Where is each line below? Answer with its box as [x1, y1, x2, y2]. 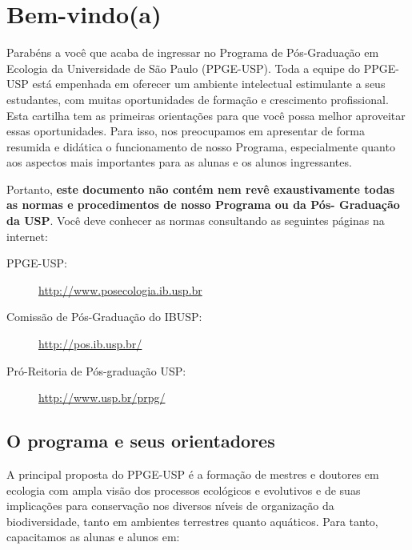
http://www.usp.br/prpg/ [38, 389, 166, 406]
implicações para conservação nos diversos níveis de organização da [6, 497, 334, 514]
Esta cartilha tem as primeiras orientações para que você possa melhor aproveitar [6, 106, 406, 123]
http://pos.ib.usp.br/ [38, 335, 142, 352]
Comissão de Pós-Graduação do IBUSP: [6, 308, 202, 325]
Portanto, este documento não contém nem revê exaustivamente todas [6, 180, 395, 197]
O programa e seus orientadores [6, 428, 275, 453]
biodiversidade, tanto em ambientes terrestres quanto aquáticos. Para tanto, [6, 512, 378, 529]
